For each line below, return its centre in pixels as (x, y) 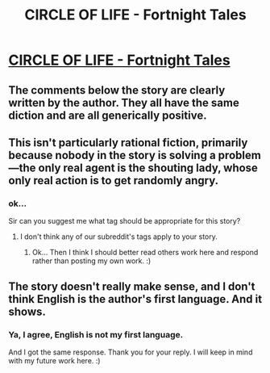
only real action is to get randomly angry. (114, 180)
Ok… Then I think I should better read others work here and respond (145, 253)
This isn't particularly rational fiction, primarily (128, 142)
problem (240, 155)
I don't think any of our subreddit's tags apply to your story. (118, 237)
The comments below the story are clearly (117, 90)
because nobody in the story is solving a (112, 155)
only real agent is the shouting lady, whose (148, 168)
